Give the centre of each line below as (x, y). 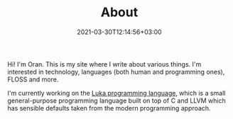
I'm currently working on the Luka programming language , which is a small (116, 93)
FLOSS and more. (33, 79)
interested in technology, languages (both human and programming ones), (116, 72)
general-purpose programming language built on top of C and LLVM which (116, 101)
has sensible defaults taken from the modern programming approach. (109, 108)
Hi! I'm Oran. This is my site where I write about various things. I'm (104, 64)
